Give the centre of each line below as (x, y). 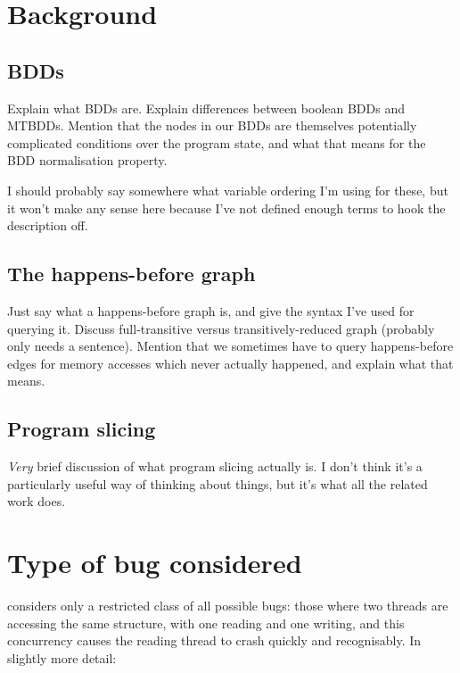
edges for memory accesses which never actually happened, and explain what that (230, 363)
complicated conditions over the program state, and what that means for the (217, 142)
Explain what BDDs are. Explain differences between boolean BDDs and (206, 108)
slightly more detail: (62, 657)
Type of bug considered (155, 563)
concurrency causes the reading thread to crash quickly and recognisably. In (214, 640)
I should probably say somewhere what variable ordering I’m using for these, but (228, 190)
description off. (48, 225)
